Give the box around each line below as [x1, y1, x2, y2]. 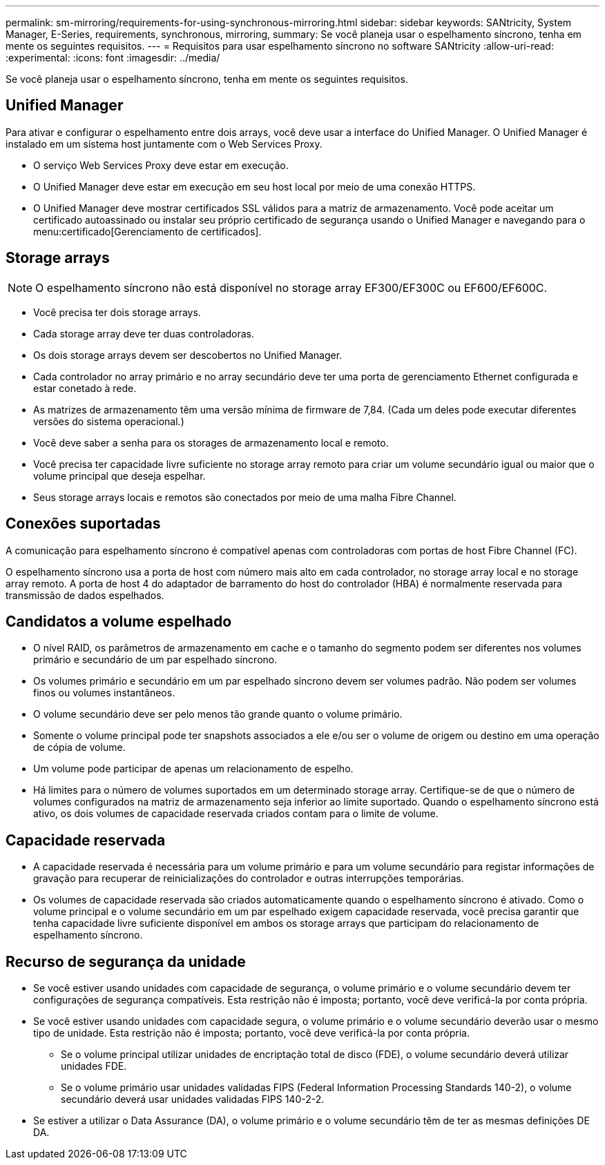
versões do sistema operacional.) [33, 415, 184, 427]
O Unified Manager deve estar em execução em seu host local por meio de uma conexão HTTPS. [33, 180, 476, 193]
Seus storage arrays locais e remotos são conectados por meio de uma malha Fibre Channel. [33, 491, 457, 503]
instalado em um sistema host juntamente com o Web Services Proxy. [6, 137, 323, 150]
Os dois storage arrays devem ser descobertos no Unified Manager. [33, 349, 343, 361]
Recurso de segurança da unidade [6, 952, 246, 970]
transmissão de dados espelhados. [6, 589, 164, 601]
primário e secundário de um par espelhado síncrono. [33, 654, 278, 666]
